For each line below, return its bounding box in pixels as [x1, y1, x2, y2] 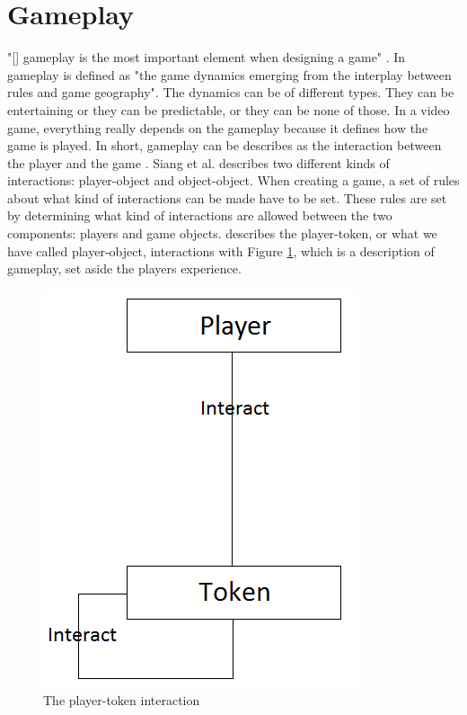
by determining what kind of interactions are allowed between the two [7, 206, 392, 225]
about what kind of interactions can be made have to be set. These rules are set [7, 188, 447, 207]
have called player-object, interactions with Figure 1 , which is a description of [7, 241, 435, 260]
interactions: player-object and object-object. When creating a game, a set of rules [7, 171, 460, 190]
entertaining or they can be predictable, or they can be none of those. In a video [7, 100, 450, 119]
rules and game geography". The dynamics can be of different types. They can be [7, 83, 454, 102]
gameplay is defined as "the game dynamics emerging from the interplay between [7, 65, 452, 84]
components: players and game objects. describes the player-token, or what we [7, 224, 437, 243]
